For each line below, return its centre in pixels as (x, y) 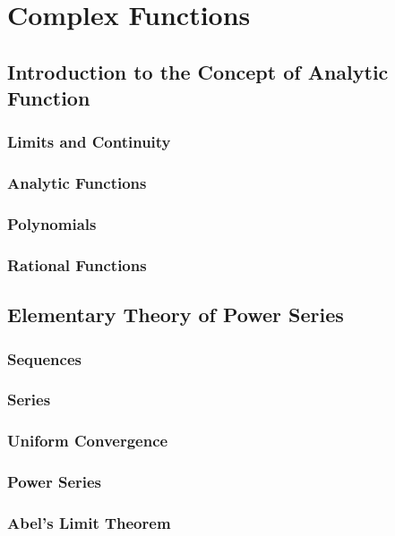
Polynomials (52, 224)
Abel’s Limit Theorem (89, 523)
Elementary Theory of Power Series (176, 315)
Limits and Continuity (89, 142)
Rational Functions (77, 265)
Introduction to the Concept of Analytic (198, 71)
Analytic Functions (77, 183)
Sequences (44, 358)
